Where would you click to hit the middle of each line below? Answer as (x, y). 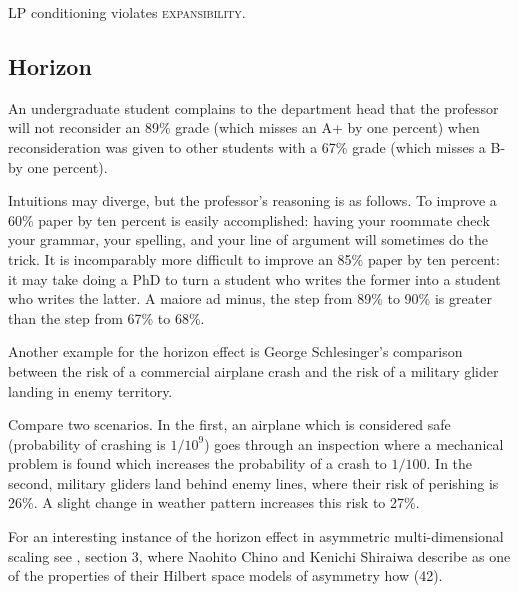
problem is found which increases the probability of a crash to (197, 463)
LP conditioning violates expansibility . (127, 12)
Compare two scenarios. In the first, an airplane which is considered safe (229, 424)
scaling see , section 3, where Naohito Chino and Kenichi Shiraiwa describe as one (259, 555)
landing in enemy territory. (90, 390)
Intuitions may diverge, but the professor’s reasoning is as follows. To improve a (252, 200)
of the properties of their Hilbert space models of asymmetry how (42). (225, 575)
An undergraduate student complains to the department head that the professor (253, 107)
